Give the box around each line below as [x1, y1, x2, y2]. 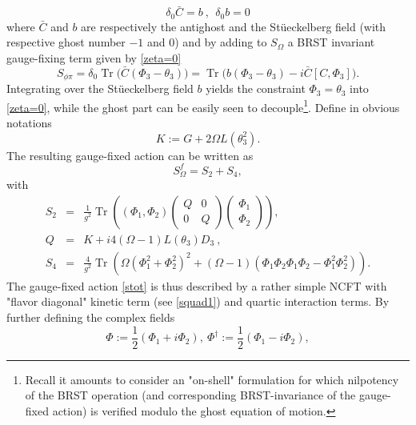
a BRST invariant [287, 34, 375, 50]
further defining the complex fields [6, 308, 175, 325]
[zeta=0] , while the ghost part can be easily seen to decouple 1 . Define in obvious [6, 96, 400, 115]
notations [6, 114, 52, 130]
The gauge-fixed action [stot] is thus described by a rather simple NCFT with [6, 277, 387, 294]
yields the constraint [206, 80, 306, 97]
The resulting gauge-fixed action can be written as [6, 146, 254, 163]
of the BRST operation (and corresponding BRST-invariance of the [25, 387, 356, 403]
